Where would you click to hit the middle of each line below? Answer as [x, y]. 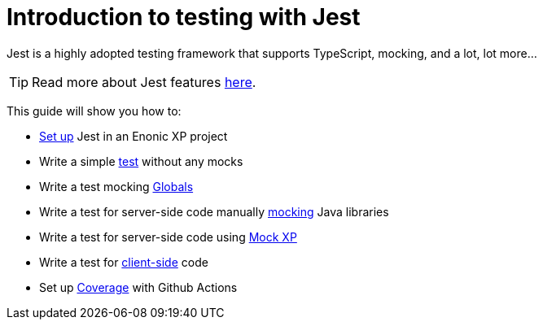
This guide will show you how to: [94, 111]
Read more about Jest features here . [144, 82]
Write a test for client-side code [124, 262]
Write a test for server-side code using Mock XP [168, 237]
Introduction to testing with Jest [184, 17]
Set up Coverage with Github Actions [138, 287]
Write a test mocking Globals [116, 186]
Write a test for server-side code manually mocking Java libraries [214, 211]
